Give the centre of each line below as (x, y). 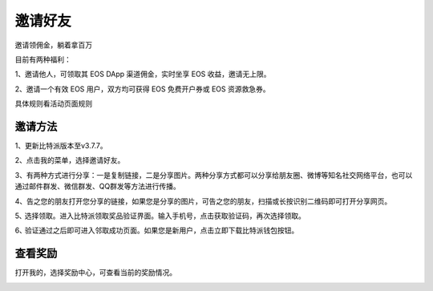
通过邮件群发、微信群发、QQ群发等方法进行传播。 (97, 186)
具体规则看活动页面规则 (53, 103)
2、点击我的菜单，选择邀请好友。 (70, 160)
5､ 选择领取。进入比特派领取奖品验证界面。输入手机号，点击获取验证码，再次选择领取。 (160, 216)
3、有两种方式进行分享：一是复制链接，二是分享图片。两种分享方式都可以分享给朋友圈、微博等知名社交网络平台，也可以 (214, 175)
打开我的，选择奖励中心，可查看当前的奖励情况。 (95, 273)
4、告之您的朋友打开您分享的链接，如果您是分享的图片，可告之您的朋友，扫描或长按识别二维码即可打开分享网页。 (203, 201)
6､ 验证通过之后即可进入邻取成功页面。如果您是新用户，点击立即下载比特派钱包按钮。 (157, 230)
